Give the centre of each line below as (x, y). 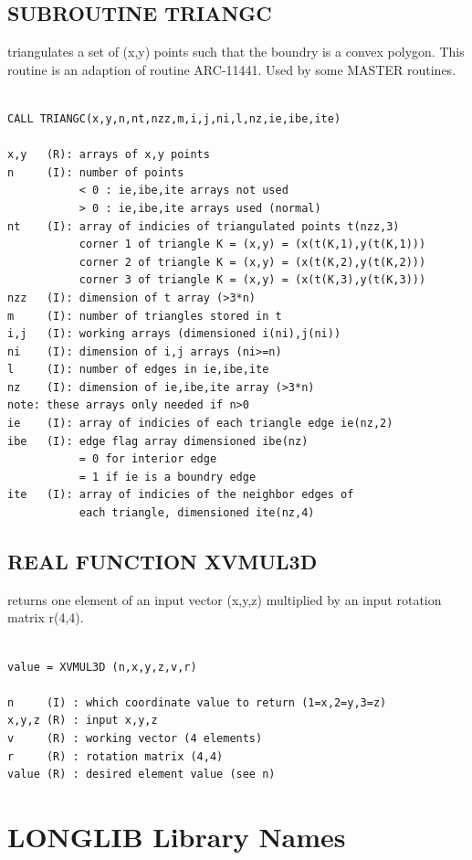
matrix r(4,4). (46, 617)
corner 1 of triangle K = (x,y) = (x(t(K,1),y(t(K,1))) (252, 244)
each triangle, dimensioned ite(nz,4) (197, 513)
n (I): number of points (96, 172)
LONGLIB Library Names (177, 836)
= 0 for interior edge (148, 459)
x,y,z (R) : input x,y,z (83, 721)
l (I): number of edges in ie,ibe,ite (138, 370)
